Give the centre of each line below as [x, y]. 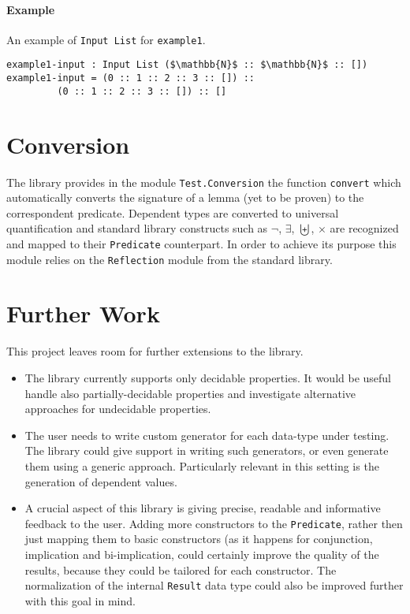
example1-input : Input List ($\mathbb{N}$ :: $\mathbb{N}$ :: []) [187, 65]
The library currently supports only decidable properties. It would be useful [208, 378]
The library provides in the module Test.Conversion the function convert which [204, 182]
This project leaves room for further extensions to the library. [155, 351]
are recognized [364, 228]
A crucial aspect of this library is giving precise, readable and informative [203, 508]
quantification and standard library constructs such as [137, 228]
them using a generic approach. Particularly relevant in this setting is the [202, 465]
